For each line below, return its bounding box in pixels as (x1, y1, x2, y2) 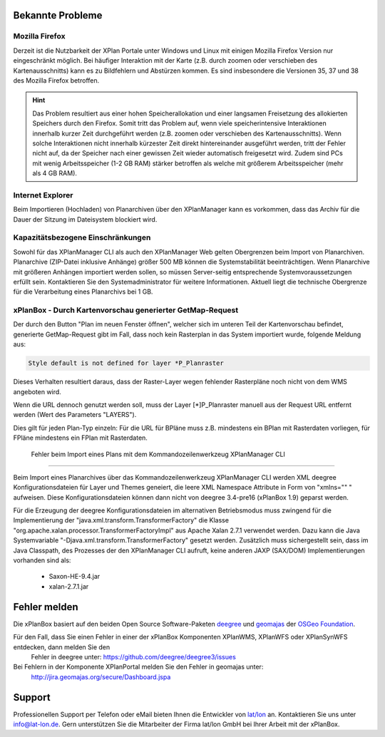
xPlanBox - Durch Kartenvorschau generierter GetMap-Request (13, 305, 239, 315)
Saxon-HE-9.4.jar (48, 572, 101, 581)
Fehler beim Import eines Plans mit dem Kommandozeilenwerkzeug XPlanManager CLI (31, 450, 285, 458)
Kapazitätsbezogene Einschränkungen (13, 232, 151, 242)
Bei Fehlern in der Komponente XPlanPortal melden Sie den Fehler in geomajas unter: (13, 663, 264, 671)
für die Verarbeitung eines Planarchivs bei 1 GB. (13, 287, 153, 296)
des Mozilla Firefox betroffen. (13, 76, 100, 85)
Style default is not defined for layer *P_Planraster (28, 359, 224, 367)
